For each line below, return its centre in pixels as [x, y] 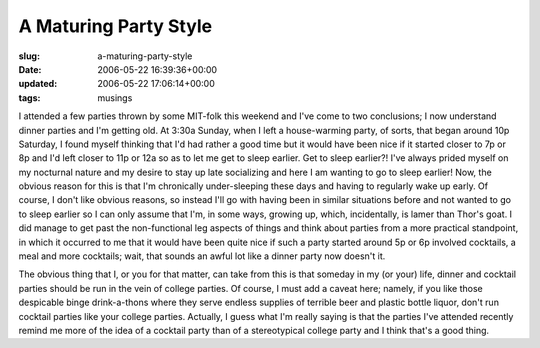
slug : [29, 56]
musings [115, 97]
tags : [29, 97]
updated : [38, 84]
